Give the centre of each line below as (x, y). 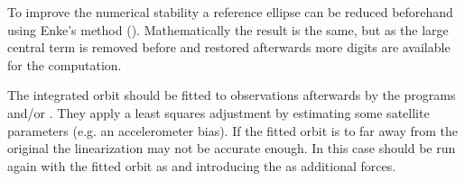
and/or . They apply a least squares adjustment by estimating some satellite (219, 112)
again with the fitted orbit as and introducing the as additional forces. (202, 165)
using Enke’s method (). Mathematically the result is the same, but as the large (228, 29)
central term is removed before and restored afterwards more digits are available (229, 47)
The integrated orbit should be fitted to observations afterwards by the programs (232, 95)
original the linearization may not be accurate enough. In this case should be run (232, 148)
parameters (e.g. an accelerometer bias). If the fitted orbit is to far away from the (233, 130)
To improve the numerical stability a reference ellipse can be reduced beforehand (230, 12)
